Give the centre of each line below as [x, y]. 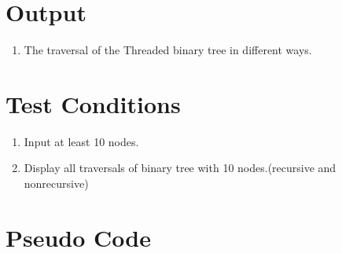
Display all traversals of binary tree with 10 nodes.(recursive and [180, 168]
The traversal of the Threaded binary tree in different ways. [168, 50]
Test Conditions [93, 103]
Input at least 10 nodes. [81, 141]
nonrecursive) [56, 183]
